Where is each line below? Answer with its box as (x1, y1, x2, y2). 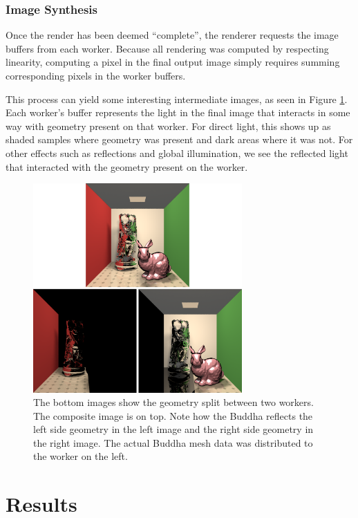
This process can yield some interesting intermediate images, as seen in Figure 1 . (6, 91, 348, 106)
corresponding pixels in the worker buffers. (6, 68, 186, 82)
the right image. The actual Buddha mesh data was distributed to (33, 435, 313, 450)
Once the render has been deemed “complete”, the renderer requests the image (6, 28, 339, 42)
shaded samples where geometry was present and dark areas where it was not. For (6, 132, 353, 147)
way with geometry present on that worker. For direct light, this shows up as (6, 118, 331, 133)
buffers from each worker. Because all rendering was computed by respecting (6, 41, 329, 55)
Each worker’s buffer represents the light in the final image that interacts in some (6, 105, 350, 120)
